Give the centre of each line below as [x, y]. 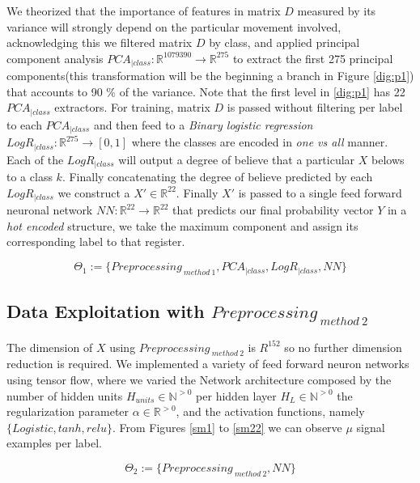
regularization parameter [68, 411]
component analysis [55, 58]
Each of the [35, 159]
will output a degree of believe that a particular [237, 159]
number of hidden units [65, 395]
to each [24, 124]
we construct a [94, 192]
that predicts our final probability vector [273, 210]
